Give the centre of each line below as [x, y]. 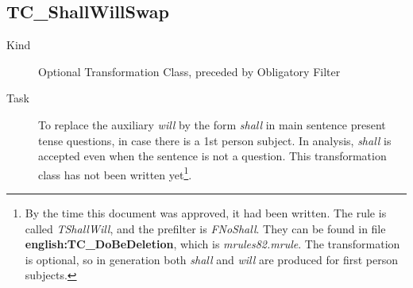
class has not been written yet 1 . [115, 173]
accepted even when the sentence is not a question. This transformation [212, 156]
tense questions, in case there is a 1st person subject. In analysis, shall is [215, 140]
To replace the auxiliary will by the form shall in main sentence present [212, 124]
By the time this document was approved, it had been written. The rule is [206, 213]
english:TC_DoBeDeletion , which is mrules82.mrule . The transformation [212, 244]
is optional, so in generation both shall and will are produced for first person [211, 259]
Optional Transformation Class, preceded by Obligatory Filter [189, 71]
